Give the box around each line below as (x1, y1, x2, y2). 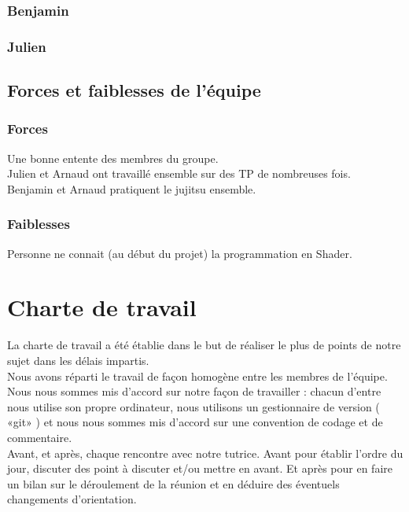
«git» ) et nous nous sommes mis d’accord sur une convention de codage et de (7, 414, 383, 430)
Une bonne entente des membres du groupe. (7, 149, 219, 166)
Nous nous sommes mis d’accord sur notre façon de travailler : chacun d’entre (7, 383, 381, 400)
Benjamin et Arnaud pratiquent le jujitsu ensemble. (7, 180, 256, 197)
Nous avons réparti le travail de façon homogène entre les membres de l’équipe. (7, 367, 388, 384)
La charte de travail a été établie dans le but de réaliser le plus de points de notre (7, 337, 401, 353)
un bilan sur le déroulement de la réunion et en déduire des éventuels (7, 475, 340, 492)
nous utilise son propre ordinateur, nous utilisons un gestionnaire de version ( (7, 398, 380, 414)
